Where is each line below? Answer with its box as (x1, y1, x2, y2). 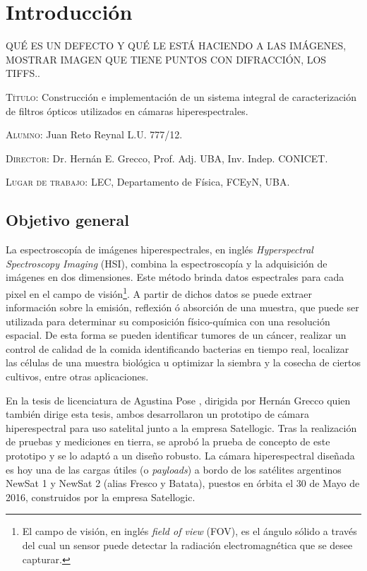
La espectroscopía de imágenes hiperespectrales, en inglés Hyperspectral (6, 242, 313, 257)
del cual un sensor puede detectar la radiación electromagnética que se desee (22, 538, 353, 553)
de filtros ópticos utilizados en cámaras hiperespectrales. (6, 103, 248, 118)
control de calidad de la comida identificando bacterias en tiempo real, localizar (6, 341, 349, 356)
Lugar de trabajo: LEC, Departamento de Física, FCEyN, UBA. (6, 174, 290, 189)
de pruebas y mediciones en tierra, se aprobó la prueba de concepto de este (6, 434, 330, 449)
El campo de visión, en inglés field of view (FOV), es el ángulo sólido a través (22, 524, 357, 539)
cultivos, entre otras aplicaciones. (6, 369, 149, 384)
